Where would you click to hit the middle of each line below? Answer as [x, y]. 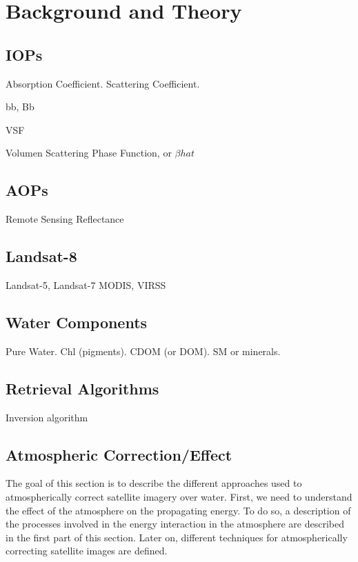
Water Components [77, 322]
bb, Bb [20, 107]
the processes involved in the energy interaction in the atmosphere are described [175, 524]
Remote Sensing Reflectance [65, 219]
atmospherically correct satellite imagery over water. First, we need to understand [179, 496]
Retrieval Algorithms [82, 388]
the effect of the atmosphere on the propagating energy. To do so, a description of [178, 510]
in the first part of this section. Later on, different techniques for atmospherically [177, 537]
